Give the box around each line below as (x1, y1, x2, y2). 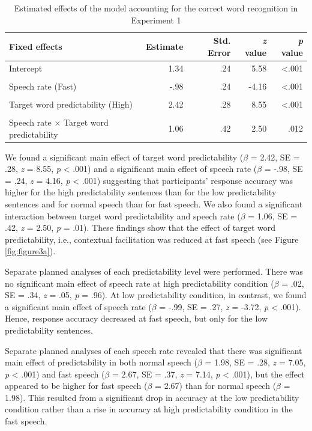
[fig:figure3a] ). (5, 245, 56, 257)
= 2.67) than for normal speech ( (155, 379, 277, 392)
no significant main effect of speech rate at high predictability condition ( (5, 277, 274, 289)
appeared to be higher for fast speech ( (5, 379, 148, 392)
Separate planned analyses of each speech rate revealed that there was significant (5, 344, 302, 356)
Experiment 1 (131, 13, 181, 26)
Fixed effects (9, 40, 62, 52)
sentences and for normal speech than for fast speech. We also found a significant (5, 197, 303, 210)
